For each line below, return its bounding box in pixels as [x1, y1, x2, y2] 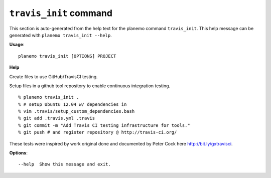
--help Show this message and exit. [18, 161, 111, 167]
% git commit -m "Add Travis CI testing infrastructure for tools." [18, 122, 190, 128]
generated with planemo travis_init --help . [9, 32, 112, 38]
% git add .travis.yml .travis [18, 115, 95, 121]
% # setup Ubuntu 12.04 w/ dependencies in [18, 101, 127, 107]
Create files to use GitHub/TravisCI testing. [9, 73, 98, 80]
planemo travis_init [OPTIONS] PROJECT [18, 53, 116, 59]
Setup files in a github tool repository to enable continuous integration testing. [9, 83, 171, 89]
